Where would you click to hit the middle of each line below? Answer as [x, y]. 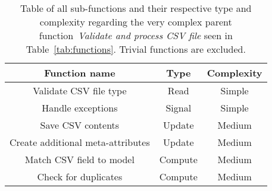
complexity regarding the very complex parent [136, 22]
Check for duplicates [80, 176]
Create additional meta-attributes [80, 142]
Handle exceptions [80, 108]
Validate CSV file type [80, 90]
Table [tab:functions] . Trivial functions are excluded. [136, 49]
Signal [179, 108]
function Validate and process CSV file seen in [136, 35]
